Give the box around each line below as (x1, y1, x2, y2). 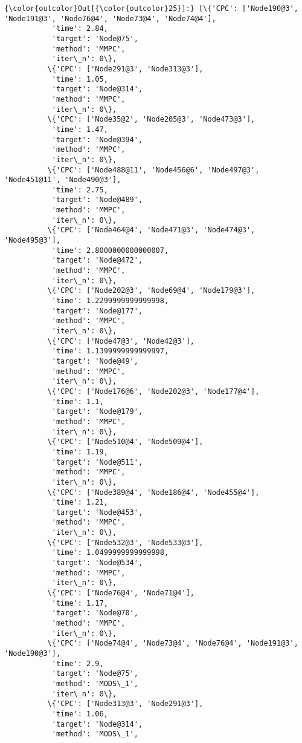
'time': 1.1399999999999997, (51, 347, 169, 356)
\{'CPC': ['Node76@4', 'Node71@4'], (47, 589, 194, 598)
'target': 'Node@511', (51, 457, 143, 466)
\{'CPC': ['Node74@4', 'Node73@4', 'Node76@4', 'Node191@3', (47, 639, 298, 648)
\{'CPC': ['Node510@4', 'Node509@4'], (47, 437, 204, 447)
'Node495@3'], (4, 236, 61, 245)
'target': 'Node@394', (51, 135, 143, 144)
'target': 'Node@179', (51, 407, 143, 416)
